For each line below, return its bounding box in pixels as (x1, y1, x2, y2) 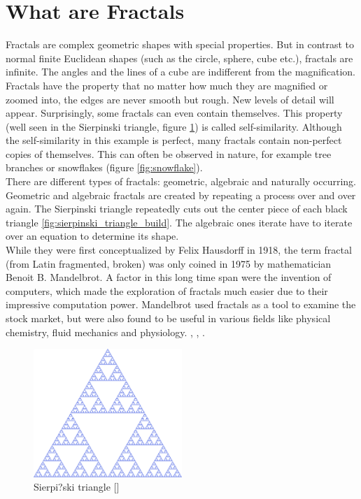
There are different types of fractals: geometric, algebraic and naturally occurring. (6, 174, 357, 189)
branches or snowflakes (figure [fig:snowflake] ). (6, 160, 203, 175)
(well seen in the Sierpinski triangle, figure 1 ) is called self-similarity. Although (6, 119, 342, 133)
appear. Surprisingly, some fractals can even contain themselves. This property (6, 106, 343, 120)
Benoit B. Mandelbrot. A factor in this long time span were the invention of (6, 270, 332, 284)
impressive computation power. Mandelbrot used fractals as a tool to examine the (6, 297, 356, 312)
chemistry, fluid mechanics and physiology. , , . (6, 324, 205, 339)
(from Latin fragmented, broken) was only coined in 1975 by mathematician (6, 256, 332, 270)
